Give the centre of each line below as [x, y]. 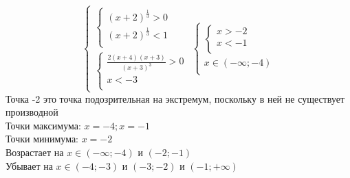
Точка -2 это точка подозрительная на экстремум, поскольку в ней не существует [175, 98]
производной [32, 112]
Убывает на [29, 165]
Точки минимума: [42, 139]
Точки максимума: [43, 125]
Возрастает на [35, 152]
